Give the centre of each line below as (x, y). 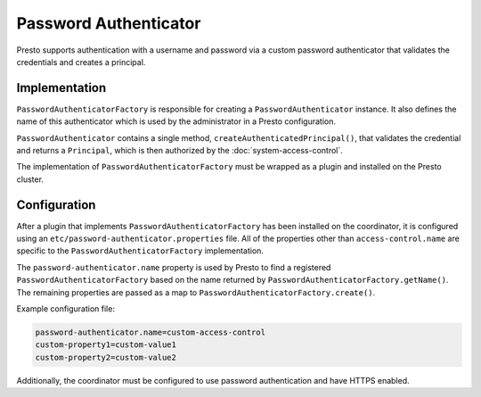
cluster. (30, 179)
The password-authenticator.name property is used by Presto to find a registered (174, 267)
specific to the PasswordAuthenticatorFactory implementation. (140, 251)
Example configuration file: (66, 309)
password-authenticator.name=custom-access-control (151, 333)
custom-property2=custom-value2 (106, 357)
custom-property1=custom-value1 (106, 345)
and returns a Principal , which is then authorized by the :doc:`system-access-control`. (179, 151)
